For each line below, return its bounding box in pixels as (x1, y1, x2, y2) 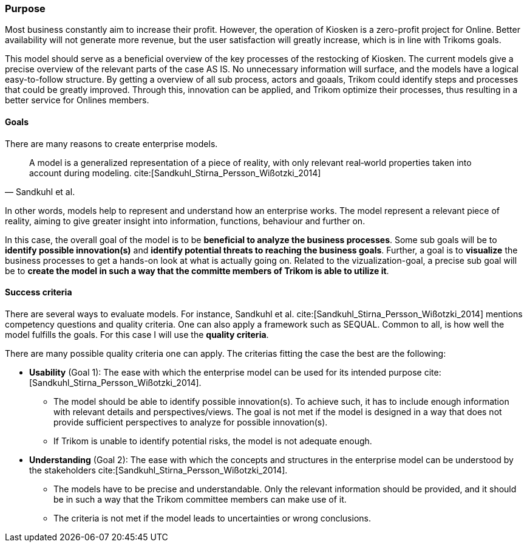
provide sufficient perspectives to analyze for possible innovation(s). (53, 416, 328, 427)
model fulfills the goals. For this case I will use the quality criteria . (5, 329, 269, 340)
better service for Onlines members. (5, 95, 149, 106)
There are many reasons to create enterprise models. (5, 138, 218, 149)
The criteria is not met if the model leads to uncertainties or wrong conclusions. (53, 512, 371, 523)
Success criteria (5, 287, 72, 298)
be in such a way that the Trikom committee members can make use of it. (53, 494, 347, 504)
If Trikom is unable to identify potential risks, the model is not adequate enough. (53, 435, 372, 446)
